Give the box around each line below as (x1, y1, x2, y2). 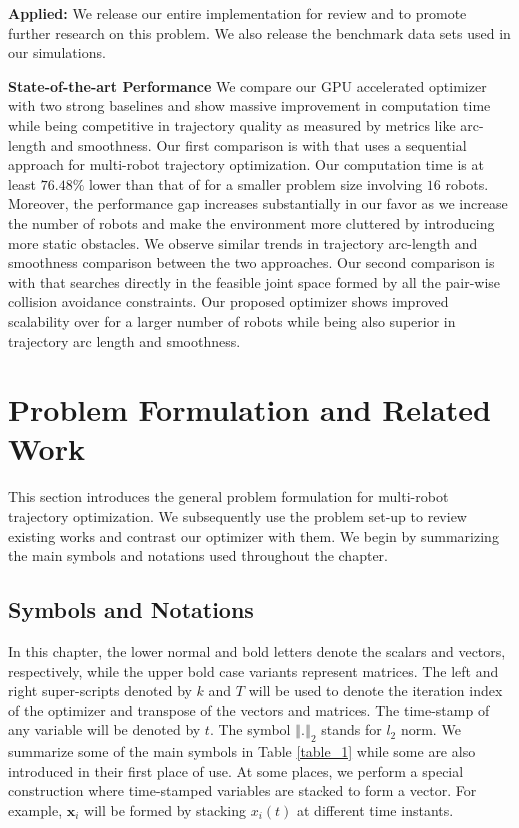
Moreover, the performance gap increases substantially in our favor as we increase (8, 193, 508, 214)
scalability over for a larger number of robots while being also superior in (8, 310, 456, 331)
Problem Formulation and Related (8, 389, 491, 430)
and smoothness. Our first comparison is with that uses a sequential (50, 134, 467, 155)
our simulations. (8, 42, 106, 63)
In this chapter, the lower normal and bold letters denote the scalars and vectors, (8, 640, 506, 661)
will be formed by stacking (84, 799, 246, 820)
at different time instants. (297, 799, 454, 820)
